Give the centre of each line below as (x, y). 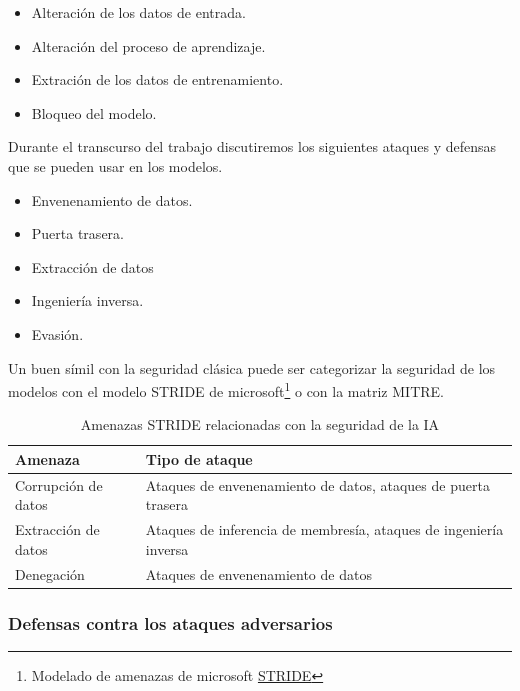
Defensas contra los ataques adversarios (170, 622)
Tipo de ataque (199, 458)
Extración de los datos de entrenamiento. (157, 79)
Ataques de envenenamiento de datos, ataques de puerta (317, 484)
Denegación (50, 573)
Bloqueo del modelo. (94, 112)
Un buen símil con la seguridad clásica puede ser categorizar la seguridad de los (252, 367)
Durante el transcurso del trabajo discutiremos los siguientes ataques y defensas (252, 146)
